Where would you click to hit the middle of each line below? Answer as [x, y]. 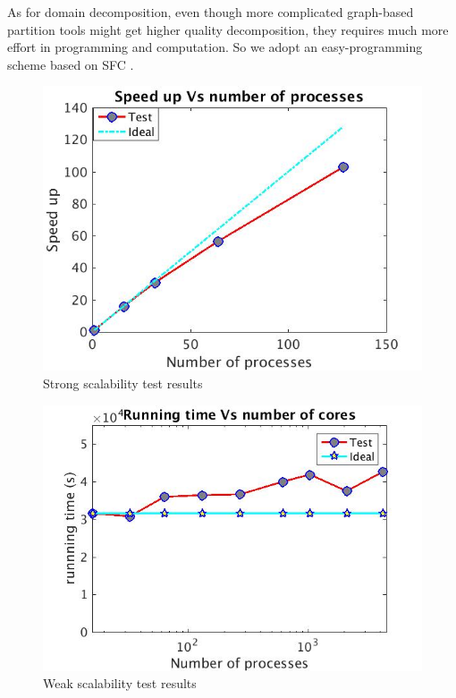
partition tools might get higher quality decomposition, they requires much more [228, 29]
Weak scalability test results [120, 683]
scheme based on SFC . [71, 64]
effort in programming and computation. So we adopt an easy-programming [215, 47]
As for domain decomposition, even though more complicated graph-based [211, 12]
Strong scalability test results [123, 383]
